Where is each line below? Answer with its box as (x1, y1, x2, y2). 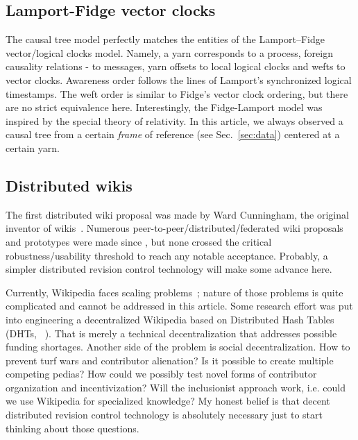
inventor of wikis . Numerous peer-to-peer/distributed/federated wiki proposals (6, 221, 343, 235)
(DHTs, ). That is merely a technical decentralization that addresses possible (6, 325, 337, 340)
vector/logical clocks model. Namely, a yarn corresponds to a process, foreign (6, 45, 333, 60)
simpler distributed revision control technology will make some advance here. (6, 262, 332, 276)
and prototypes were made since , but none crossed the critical (6, 234, 272, 248)
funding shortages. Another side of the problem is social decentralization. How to (6, 339, 350, 354)
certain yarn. (6, 140, 60, 155)
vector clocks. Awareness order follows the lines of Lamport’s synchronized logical (6, 72, 352, 87)
